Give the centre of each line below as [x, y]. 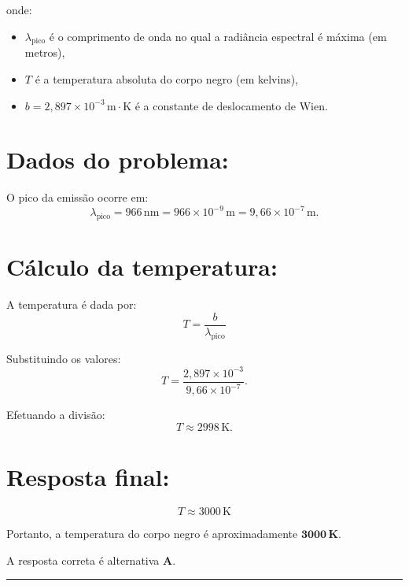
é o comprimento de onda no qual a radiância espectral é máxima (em [218, 36]
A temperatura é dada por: [72, 304]
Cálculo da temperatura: [142, 267]
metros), [45, 52]
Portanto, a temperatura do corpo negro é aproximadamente [152, 533]
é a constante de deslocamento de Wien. [231, 105]
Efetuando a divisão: [56, 415]
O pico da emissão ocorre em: [77, 197]
